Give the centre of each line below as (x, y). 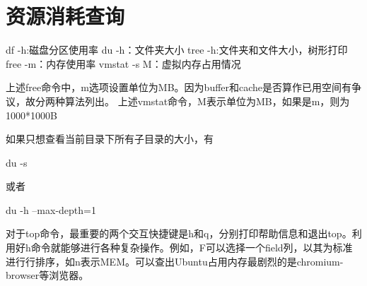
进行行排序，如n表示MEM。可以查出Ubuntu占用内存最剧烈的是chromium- (175, 261)
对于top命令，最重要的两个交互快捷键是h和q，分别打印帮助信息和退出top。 (179, 233)
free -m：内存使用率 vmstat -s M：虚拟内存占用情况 (123, 63)
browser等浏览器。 (47, 275)
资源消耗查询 (65, 16)
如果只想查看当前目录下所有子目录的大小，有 (110, 139)
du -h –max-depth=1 (51, 209)
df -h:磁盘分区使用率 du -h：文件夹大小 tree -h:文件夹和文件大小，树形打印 (177, 50)
